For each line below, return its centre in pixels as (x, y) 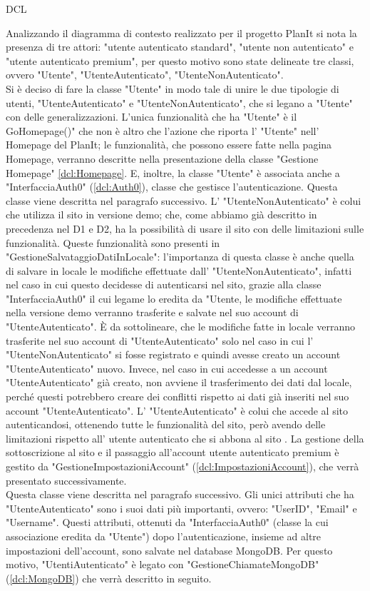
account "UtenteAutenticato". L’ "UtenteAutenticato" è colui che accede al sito (177, 410)
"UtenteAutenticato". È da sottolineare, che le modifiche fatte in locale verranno (180, 327)
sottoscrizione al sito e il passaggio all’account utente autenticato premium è (173, 452)
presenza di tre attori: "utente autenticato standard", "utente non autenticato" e (180, 47)
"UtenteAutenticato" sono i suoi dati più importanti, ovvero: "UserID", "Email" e (181, 508)
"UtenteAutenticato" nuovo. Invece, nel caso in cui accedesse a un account (167, 368)
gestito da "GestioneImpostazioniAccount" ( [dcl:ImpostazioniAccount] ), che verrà (183, 466)
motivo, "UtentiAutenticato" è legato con (95, 564)
